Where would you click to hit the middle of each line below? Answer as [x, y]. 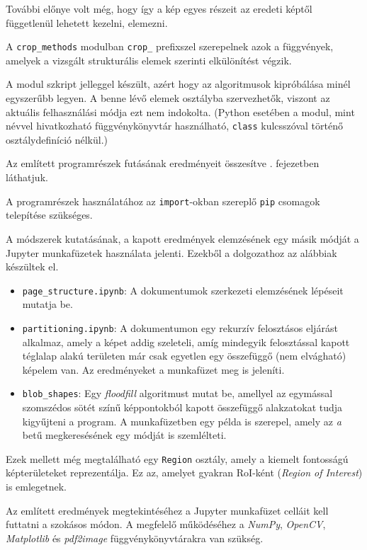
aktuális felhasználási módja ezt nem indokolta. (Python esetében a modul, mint [180, 111]
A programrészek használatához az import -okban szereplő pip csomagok [163, 201]
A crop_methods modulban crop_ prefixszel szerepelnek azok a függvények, [170, 46]
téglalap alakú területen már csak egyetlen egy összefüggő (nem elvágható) [184, 356]
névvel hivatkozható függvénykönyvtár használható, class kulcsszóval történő [174, 126]
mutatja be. [47, 304]
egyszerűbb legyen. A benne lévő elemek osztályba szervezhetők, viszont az [168, 98]
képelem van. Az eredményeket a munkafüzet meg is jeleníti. [153, 369]
